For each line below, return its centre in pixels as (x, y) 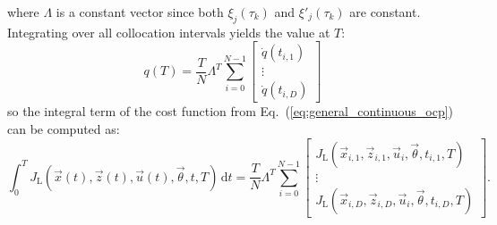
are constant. (385, 12)
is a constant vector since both (140, 12)
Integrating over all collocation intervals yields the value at (169, 32)
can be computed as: (64, 129)
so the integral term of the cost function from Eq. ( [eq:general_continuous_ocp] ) (231, 111)
